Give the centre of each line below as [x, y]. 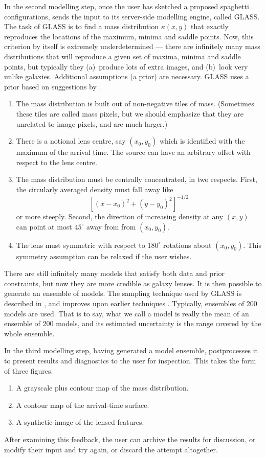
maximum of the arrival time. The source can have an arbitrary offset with [133, 152]
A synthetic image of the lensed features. [80, 422]
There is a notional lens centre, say [71, 141]
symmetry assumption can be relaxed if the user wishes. [104, 256]
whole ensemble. [29, 333]
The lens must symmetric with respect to [81, 245]
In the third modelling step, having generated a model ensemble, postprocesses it [131, 350]
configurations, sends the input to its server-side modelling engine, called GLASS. [132, 16]
